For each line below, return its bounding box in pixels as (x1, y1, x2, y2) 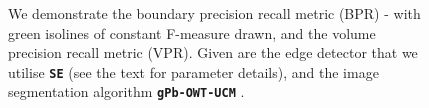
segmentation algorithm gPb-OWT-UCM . (8, 81, 245, 102)
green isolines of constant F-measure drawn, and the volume (8, 22, 376, 43)
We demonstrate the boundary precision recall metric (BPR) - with (8, 3, 421, 23)
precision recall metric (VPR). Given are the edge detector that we (8, 42, 418, 63)
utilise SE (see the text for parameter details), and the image (8, 61, 379, 82)
